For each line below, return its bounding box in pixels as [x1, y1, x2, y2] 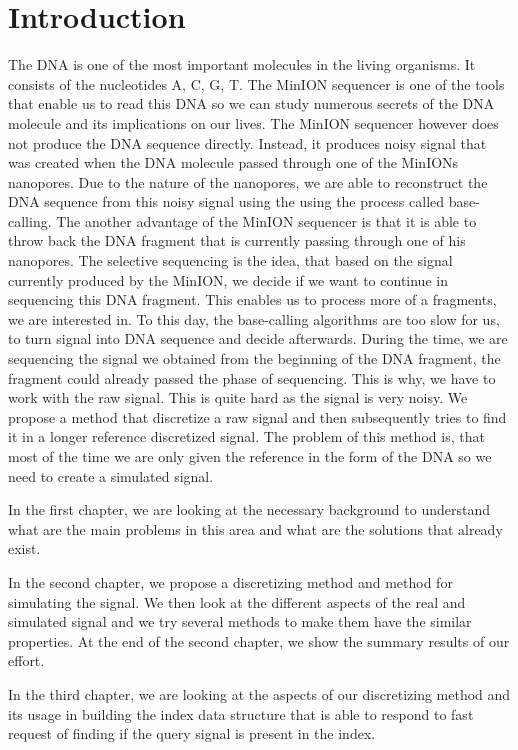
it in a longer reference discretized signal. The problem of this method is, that [8, 426, 485, 447]
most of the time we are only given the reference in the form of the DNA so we [8, 446, 492, 466]
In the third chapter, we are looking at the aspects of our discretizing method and [8, 683, 511, 704]
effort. [8, 650, 45, 671]
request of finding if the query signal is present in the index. [8, 723, 376, 744]
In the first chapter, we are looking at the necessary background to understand [8, 499, 490, 520]
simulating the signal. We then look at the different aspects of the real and [8, 591, 466, 612]
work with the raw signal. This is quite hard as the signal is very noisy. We [8, 387, 468, 408]
